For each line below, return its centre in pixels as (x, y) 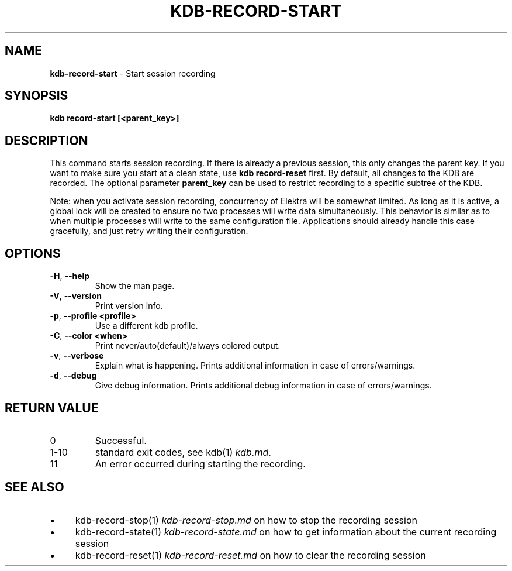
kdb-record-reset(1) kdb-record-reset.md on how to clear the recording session (250, 555)
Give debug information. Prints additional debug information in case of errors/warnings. (263, 386)
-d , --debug (73, 376)
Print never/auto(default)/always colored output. (188, 346)
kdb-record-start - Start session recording (133, 73)
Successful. (121, 440)
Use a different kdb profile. (146, 326)
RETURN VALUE (52, 408)
